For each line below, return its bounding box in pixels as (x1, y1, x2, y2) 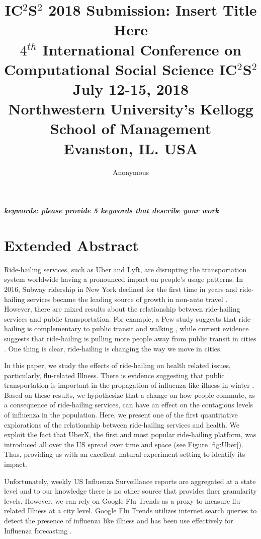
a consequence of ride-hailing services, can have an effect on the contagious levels (4, 399, 253, 410)
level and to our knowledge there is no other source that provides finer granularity (4, 486, 257, 496)
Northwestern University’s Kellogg (8, 98, 253, 119)
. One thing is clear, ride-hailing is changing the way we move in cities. (4, 343, 222, 353)
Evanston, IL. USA (63, 138, 198, 158)
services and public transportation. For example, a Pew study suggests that (4, 313, 236, 324)
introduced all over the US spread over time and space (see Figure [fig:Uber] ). (4, 439, 243, 449)
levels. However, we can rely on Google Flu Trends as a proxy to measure (4, 495, 230, 506)
